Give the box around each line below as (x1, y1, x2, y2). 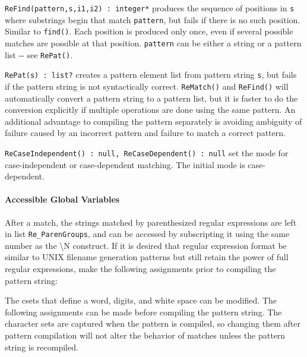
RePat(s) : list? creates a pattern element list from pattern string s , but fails (5, 68, 297, 81)
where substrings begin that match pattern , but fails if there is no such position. (5, 13, 300, 26)
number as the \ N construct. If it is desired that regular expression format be (5, 239, 287, 251)
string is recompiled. (5, 340, 78, 353)
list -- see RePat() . (5, 48, 73, 61)
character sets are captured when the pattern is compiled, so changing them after (5, 317, 300, 330)
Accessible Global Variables (5, 193, 120, 206)
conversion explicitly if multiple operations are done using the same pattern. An (5, 103, 296, 116)
